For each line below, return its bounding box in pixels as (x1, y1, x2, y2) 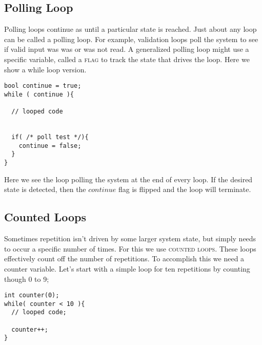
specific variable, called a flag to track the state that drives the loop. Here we (4, 53, 250, 64)
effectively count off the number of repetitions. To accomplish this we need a (4, 253, 245, 264)
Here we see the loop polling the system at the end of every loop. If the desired (4, 174, 253, 184)
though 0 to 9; (4, 273, 49, 284)
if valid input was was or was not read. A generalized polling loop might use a (4, 44, 249, 54)
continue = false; (18, 142, 82, 149)
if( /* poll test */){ (11, 133, 89, 141)
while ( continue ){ (4, 90, 74, 98)
